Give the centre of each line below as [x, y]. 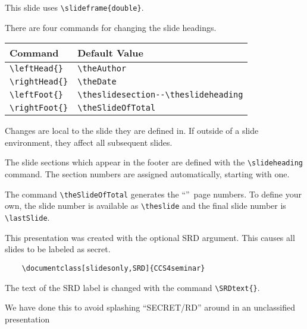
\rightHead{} [39, 82]
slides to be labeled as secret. [58, 249]
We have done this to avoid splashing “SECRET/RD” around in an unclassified [150, 307]
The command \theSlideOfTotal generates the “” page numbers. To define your [153, 194]
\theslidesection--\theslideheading [160, 95]
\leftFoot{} [37, 95]
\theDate [97, 82]
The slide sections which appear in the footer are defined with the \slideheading [154, 162]
